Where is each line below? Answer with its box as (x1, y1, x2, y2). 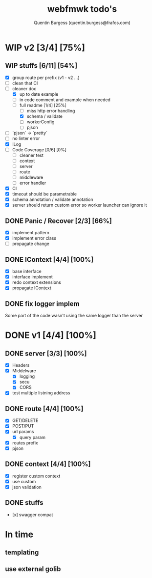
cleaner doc (12, 85, 37, 91)
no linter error (12, 136, 40, 141)
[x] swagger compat (12, 512, 53, 518)
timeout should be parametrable (12, 191, 77, 197)
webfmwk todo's (47, 3, 117, 15)
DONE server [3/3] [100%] (5, 349, 87, 358)
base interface (12, 269, 42, 275)
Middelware (12, 368, 37, 374)
